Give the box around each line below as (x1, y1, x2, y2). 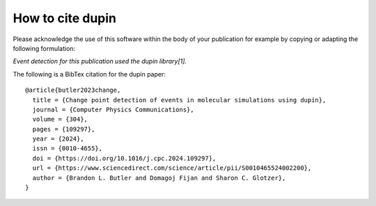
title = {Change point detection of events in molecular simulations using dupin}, (32, 96, 327, 104)
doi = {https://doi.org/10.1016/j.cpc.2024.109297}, (32, 154, 217, 162)
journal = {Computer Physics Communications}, (32, 105, 194, 113)
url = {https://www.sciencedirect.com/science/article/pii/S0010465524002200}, (32, 164, 312, 172)
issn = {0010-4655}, (32, 145, 103, 152)
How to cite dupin (13, 10, 117, 26)
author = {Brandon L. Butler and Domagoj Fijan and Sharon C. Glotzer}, (32, 174, 286, 182)
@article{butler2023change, (25, 86, 121, 94)
